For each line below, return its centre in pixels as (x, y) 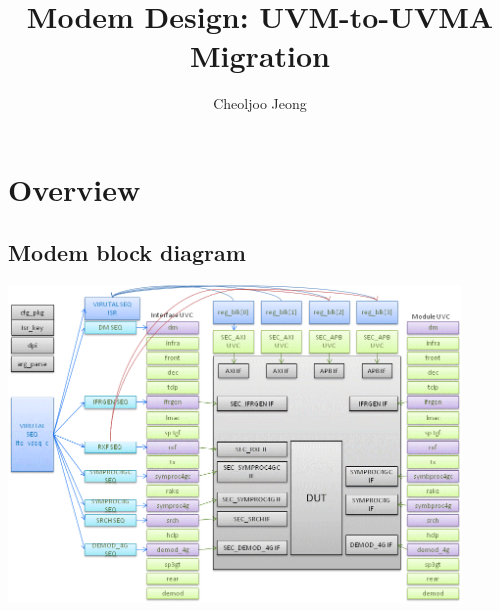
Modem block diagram (127, 252)
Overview (74, 188)
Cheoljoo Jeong (260, 103)
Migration (260, 55)
